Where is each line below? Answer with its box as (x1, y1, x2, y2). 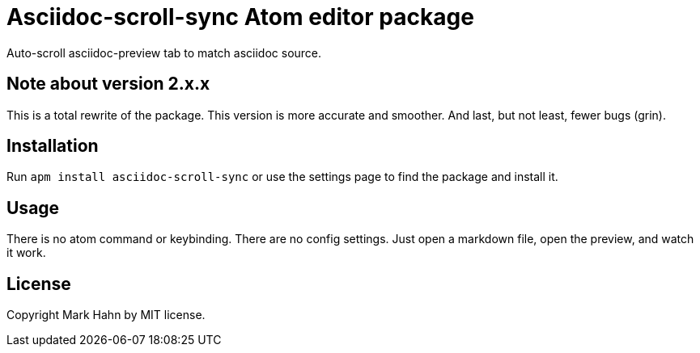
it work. (6, 246, 46, 260)
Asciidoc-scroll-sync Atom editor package (6, 3, 474, 31)
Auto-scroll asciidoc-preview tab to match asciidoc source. (6, 45, 322, 60)
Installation (6, 136, 99, 157)
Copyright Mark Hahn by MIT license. (6, 308, 206, 322)
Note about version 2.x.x (6, 74, 210, 95)
